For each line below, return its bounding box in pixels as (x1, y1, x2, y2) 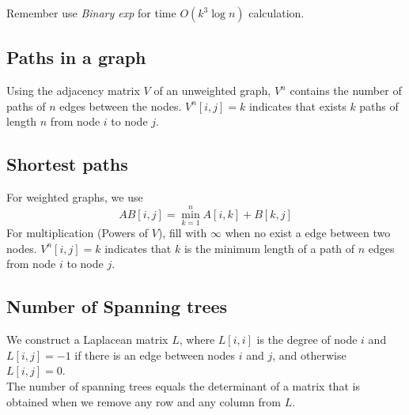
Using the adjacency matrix (6, 82, 140, 99)
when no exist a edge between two (225, 224, 391, 241)
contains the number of (290, 82, 402, 99)
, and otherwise (272, 346, 347, 363)
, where (179, 331, 215, 348)
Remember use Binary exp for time (6, 5, 176, 21)
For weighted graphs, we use (6, 189, 143, 206)
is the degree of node (256, 331, 358, 348)
